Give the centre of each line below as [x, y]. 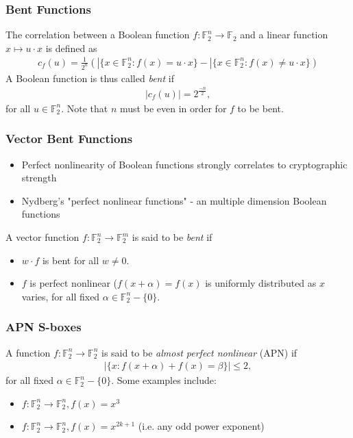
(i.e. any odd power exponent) [201, 426]
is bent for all [71, 260]
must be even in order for [173, 108]
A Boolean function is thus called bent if [90, 78]
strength [39, 178]
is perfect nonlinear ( [74, 283]
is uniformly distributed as [261, 283]
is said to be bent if [172, 237]
